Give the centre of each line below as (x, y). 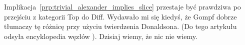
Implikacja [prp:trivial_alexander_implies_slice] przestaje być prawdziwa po (122, 6)
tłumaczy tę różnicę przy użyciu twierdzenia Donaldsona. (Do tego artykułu (120, 26)
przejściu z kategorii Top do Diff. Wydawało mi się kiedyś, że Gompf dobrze (120, 16)
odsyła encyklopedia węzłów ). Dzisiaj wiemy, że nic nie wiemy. (101, 36)
